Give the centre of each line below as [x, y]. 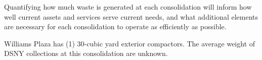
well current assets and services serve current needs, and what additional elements [131, 16]
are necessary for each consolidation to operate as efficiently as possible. [115, 26]
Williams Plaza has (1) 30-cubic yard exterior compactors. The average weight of [130, 43]
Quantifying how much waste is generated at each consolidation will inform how [128, 7]
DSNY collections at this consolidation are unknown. [86, 53]
